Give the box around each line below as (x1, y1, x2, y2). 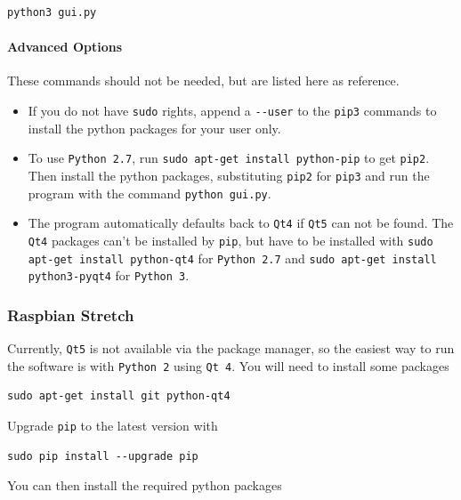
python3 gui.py (7, 6, 97, 19)
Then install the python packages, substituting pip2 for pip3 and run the (28, 165, 430, 184)
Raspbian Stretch (7, 303, 134, 326)
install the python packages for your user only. (28, 118, 281, 137)
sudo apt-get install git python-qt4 (7, 390, 230, 403)
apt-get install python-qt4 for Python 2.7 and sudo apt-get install (28, 248, 437, 267)
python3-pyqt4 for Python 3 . (28, 266, 190, 285)
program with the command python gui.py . (28, 183, 271, 202)
